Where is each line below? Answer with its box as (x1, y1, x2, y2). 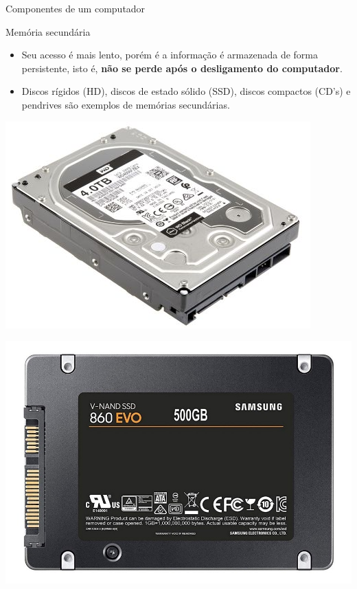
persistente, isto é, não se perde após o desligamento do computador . (21, 60, 343, 75)
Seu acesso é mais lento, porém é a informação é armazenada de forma (21, 47, 318, 62)
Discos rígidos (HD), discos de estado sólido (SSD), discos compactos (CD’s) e (21, 84, 351, 98)
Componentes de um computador (5, 1, 146, 15)
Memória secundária (5, 24, 91, 38)
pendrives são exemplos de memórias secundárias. (21, 97, 230, 111)
